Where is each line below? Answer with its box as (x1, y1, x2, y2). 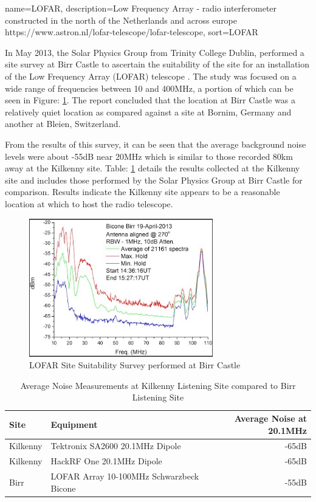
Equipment (50, 418, 98, 430)
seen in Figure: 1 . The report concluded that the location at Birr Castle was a (5, 94, 295, 106)
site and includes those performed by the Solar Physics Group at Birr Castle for (5, 173, 303, 186)
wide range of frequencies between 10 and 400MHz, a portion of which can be (5, 81, 294, 94)
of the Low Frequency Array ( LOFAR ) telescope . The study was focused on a (5, 69, 297, 82)
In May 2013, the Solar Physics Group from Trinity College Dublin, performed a (5, 46, 304, 58)
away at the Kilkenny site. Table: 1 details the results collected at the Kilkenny (5, 162, 300, 174)
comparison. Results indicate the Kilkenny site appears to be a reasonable (5, 185, 280, 198)
